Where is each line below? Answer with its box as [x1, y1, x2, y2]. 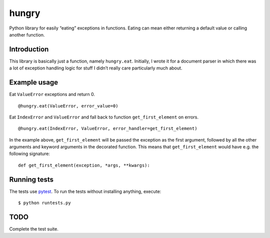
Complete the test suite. [9, 226, 58, 232]
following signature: [9, 150, 50, 157]
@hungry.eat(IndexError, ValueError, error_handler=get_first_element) [18, 125, 197, 131]
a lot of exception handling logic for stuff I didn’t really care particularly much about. [9, 65, 182, 71]
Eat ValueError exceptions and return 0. [9, 91, 95, 97]
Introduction [9, 45, 49, 53]
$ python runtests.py [18, 200, 71, 206]
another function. [9, 31, 45, 37]
